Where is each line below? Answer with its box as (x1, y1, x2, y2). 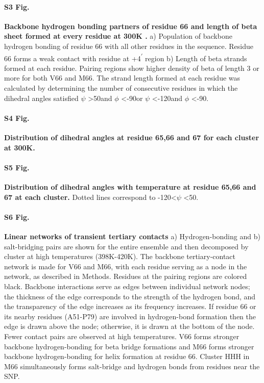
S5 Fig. (4, 162, 30, 172)
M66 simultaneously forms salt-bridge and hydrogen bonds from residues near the (4, 361, 260, 371)
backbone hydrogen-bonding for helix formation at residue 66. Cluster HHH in (4, 351, 250, 362)
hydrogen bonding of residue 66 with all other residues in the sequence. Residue (4, 40, 254, 51)
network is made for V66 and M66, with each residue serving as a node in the (4, 261, 247, 271)
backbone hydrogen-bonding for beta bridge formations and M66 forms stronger (4, 341, 254, 351)
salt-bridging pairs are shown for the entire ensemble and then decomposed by (4, 241, 249, 251)
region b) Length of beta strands (145, 53, 247, 63)
